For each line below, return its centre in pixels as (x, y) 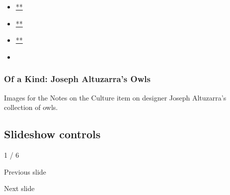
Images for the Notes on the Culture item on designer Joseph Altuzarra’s (115, 97)
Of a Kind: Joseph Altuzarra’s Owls (77, 79)
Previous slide (25, 171)
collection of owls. (31, 107)
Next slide (19, 188)
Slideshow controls (52, 134)
